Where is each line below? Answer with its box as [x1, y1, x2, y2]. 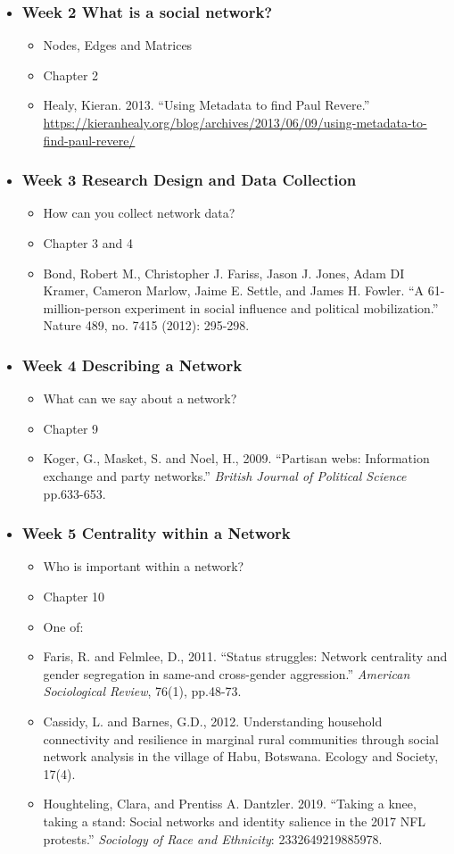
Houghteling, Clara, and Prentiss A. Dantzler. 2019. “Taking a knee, [43, 794, 417, 813]
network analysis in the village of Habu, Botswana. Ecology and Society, [43, 747, 439, 766]
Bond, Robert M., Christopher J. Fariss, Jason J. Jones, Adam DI [43, 263, 405, 282]
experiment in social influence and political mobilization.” [125, 298, 439, 317]
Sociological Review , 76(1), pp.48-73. [43, 682, 242, 701]
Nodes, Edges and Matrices [43, 36, 193, 54]
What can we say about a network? [43, 389, 237, 408]
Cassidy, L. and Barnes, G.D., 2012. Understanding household [43, 711, 383, 730]
